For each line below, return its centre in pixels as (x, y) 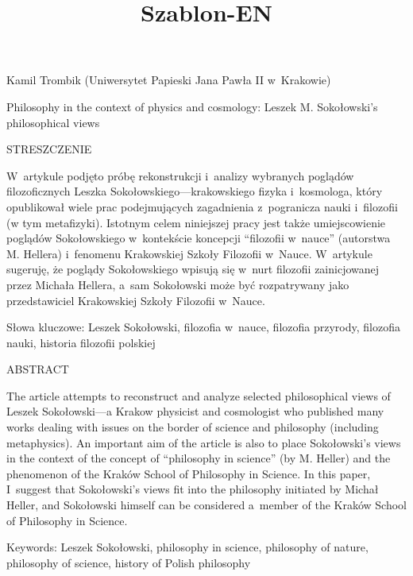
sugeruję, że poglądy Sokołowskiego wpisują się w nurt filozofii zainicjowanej (193, 269)
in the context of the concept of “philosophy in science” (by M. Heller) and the (199, 458)
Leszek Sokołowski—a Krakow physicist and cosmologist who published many (195, 411)
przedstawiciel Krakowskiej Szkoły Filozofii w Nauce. (136, 300)
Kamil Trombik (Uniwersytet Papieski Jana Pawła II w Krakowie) (169, 80)
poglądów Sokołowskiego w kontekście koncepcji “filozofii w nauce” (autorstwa (199, 238)
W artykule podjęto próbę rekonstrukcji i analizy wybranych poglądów (180, 175)
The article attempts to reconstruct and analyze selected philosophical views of (199, 395)
